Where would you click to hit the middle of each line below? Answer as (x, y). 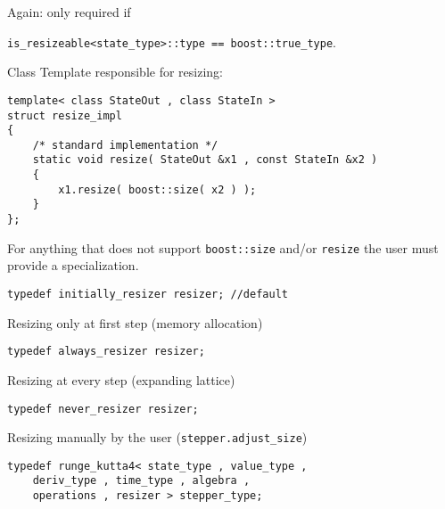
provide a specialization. (73, 265)
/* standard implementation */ (125, 145)
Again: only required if (69, 12)
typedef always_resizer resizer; (106, 352)
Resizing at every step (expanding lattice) (121, 379)
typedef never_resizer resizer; (103, 409)
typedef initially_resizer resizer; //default (148, 294)
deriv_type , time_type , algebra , (141, 481)
